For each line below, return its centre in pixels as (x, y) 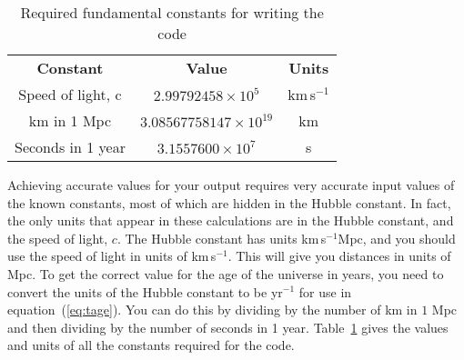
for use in (325, 291)
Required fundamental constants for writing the (172, 12)
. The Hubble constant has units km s (222, 238)
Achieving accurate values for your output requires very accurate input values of (231, 185)
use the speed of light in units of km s (112, 256)
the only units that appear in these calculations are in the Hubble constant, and (231, 220)
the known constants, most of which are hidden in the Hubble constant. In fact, (229, 202)
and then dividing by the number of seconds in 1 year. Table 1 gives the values (228, 327)
